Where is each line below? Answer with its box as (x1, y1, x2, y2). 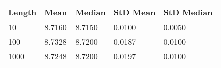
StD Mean (113, 6, 156, 18)
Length (8, 6, 37, 18)
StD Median (163, 6, 213, 18)
